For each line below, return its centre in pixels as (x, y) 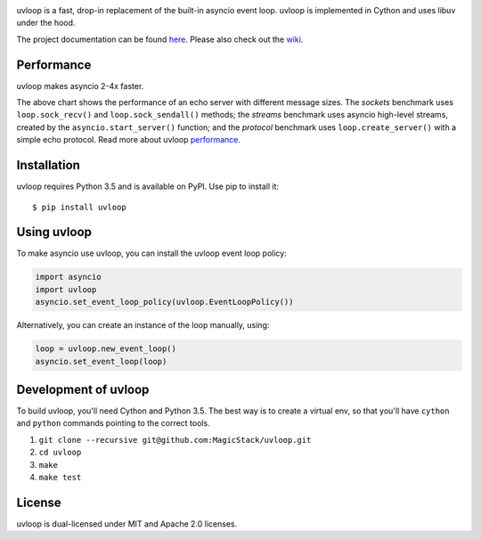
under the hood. (46, 23)
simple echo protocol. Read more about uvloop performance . (128, 140)
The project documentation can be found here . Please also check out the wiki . (160, 39)
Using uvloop (54, 232)
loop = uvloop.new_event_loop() (106, 349)
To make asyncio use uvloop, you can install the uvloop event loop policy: (151, 253)
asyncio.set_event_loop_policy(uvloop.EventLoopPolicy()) (164, 302)
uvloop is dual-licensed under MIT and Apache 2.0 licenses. (127, 524)
